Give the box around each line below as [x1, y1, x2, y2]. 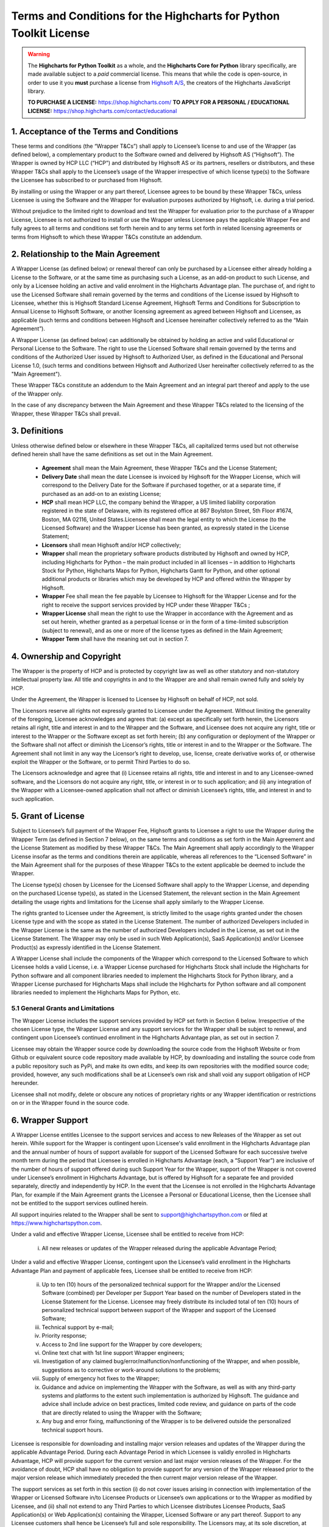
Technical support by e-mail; [41, 1323, 114, 1331]
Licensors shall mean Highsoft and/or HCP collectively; [41, 541, 181, 548]
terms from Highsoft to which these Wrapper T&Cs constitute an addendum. [11, 233, 202, 241]
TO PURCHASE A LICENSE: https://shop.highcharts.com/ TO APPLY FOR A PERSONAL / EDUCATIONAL [27, 98, 289, 106]
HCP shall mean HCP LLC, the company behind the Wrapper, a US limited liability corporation [41, 498, 276, 506]
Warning [27, 51, 50, 58]
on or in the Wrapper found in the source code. [11, 1099, 129, 1107]
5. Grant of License [11, 811, 85, 822]
